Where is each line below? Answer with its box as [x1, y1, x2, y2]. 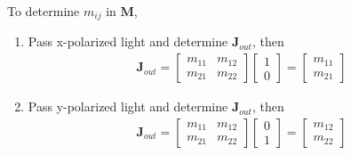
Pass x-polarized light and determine [28, 32, 228, 51]
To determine [7, 2, 80, 20]
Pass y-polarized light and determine [28, 97, 228, 116]
